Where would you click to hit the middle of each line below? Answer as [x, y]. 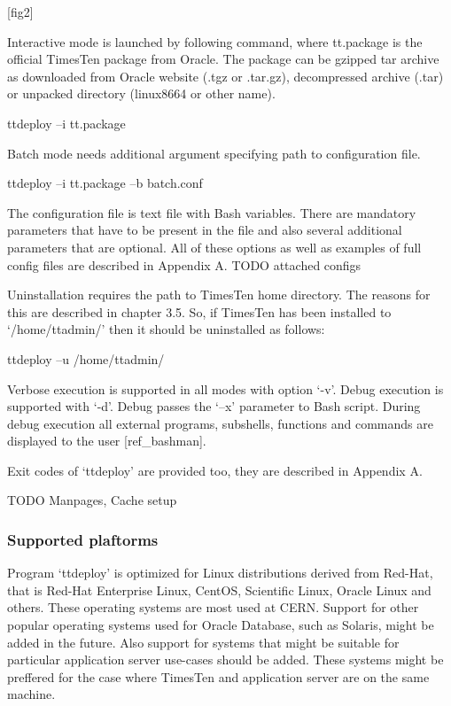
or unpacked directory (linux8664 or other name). [141, 93]
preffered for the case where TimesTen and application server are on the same [218, 676]
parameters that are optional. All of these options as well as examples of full [214, 247]
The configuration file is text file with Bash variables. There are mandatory [212, 212]
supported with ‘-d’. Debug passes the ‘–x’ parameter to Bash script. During [214, 406]
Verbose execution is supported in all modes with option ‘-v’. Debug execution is [225, 388]
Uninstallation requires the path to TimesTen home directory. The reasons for [219, 295]
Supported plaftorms [83, 539]
